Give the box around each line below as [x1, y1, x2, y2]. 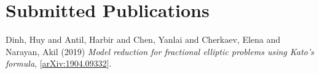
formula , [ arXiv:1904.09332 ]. [6, 57, 112, 70]
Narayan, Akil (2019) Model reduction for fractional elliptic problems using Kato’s [6, 45, 314, 57]
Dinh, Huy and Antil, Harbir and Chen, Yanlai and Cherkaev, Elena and [6, 33, 281, 46]
